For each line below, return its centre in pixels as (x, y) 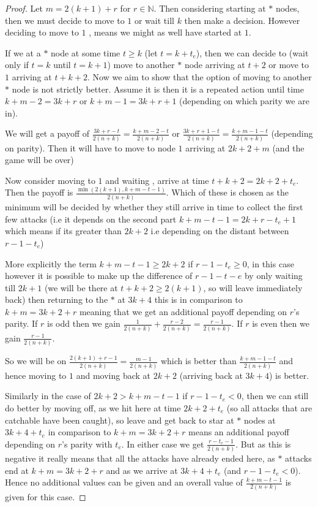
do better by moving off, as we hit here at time (93, 407)
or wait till (154, 20)
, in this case (270, 263)
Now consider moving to (50, 180)
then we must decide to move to (65, 20)
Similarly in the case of (48, 396)
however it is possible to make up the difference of (99, 276)
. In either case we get (163, 444)
